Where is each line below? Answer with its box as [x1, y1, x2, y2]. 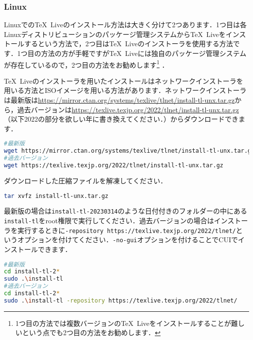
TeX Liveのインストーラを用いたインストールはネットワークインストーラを [4, 75, 243, 86]
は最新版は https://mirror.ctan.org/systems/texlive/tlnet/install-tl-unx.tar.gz [4, 95, 235, 105]
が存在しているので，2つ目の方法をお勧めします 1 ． [4, 58, 169, 70]
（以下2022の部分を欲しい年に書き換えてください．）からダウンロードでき [4, 114, 238, 124]
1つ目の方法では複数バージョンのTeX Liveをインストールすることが [15, 318, 231, 328]
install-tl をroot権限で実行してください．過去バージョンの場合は [4, 215, 214, 226]
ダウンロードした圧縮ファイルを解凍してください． [4, 175, 167, 185]
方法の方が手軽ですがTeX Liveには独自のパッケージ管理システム [41, 48, 247, 58]
